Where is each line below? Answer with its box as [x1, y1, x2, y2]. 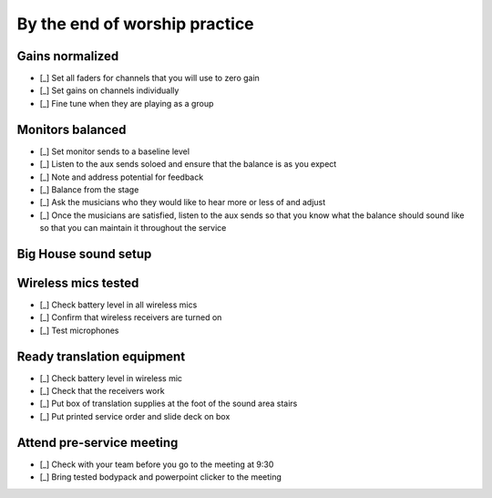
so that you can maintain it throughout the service [39, 223, 227, 233]
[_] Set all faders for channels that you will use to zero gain [39, 73, 260, 84]
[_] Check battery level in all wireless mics [39, 299, 198, 310]
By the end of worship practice [16, 14, 254, 34]
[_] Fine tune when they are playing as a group [39, 98, 214, 109]
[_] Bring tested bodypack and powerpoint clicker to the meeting [39, 472, 282, 482]
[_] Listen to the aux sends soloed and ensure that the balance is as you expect [39, 159, 337, 170]
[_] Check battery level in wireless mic [39, 372, 182, 383]
